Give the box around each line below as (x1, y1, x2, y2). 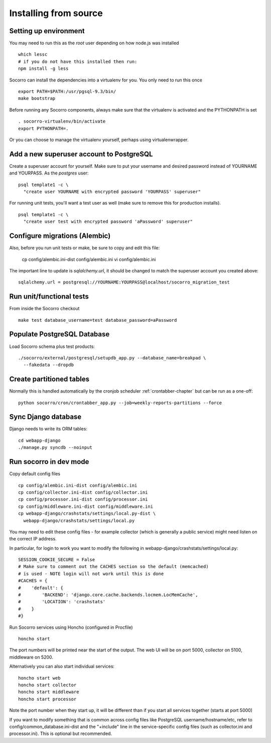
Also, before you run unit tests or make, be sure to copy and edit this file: (9, 245, 160, 251)
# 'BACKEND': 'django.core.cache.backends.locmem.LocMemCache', (18, 592, 198, 598)
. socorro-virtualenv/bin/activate (18, 119, 106, 124)
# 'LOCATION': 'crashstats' (18, 599, 106, 605)
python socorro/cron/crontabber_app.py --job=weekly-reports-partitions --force (18, 400, 222, 406)
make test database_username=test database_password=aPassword (18, 317, 177, 323)
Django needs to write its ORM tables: (9, 426, 88, 432)
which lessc (18, 52, 48, 57)
